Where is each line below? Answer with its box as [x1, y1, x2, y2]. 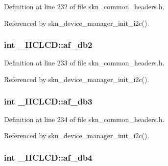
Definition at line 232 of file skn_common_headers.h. [4, 1, 165, 11]
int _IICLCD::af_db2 [4, 39, 93, 51]
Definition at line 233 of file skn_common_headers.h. [4, 58, 165, 68]
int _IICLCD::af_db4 [4, 151, 93, 163]
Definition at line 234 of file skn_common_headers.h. [4, 114, 165, 124]
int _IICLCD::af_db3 [4, 95, 93, 107]
